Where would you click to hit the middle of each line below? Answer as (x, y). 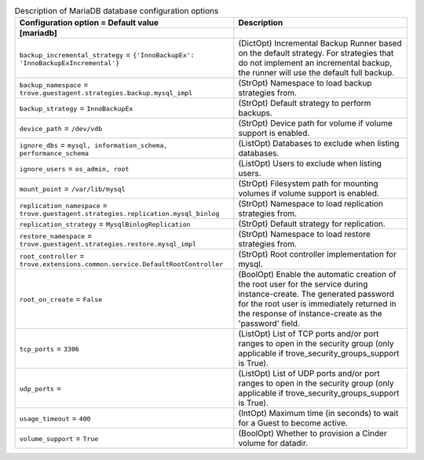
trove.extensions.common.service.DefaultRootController (121, 264)
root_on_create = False (61, 299)
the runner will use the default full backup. (316, 73)
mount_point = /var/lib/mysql (72, 188)
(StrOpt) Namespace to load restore (304, 234)
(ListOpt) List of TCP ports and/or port (309, 334)
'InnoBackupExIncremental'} (69, 63)
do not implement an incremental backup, (315, 63)
